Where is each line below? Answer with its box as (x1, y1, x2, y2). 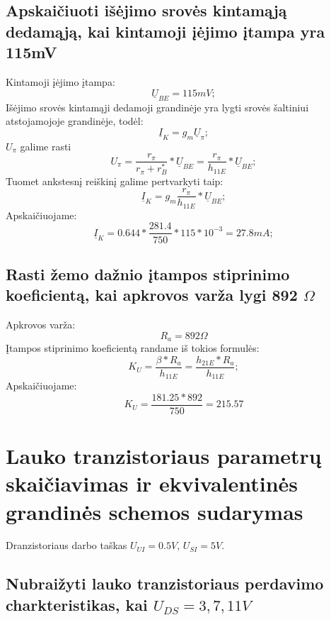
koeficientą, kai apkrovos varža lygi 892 (6, 284, 298, 306)
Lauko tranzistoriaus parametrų (6, 441, 322, 470)
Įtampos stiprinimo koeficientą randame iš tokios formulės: (6, 341, 260, 355)
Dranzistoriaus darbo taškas (6, 538, 127, 553)
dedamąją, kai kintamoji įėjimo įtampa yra (6, 20, 325, 42)
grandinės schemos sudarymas (6, 497, 303, 526)
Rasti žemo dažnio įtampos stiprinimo (6, 262, 290, 284)
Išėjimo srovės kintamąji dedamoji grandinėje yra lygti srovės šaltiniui (6, 99, 309, 114)
